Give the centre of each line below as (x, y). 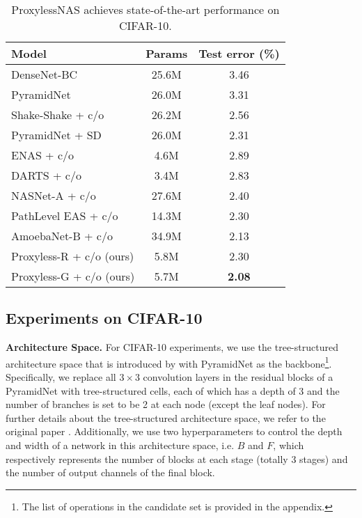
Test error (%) (239, 53)
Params (167, 53)
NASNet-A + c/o (54, 195)
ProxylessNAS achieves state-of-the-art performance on (145, 9)
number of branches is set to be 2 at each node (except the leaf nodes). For (166, 404)
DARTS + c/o (46, 175)
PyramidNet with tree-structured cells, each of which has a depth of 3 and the (173, 390)
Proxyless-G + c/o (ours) (73, 276)
